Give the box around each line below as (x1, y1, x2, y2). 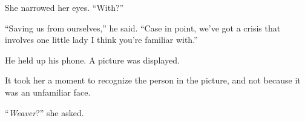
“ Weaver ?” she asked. (5, 106, 84, 119)
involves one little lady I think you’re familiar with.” (5, 33, 198, 46)
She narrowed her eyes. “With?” (5, 1, 124, 13)
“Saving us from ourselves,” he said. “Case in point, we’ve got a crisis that (5, 21, 281, 34)
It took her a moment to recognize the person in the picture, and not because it (5, 74, 301, 87)
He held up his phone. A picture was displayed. (5, 53, 180, 66)
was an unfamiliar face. (5, 85, 91, 98)
